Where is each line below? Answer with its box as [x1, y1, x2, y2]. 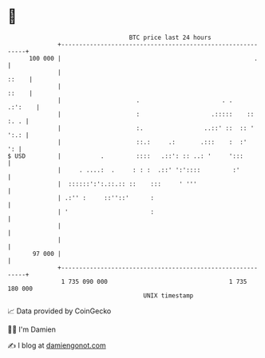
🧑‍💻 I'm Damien [7, 325, 57, 334]
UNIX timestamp [143, 291, 194, 300]
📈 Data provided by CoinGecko [7, 306, 112, 316]
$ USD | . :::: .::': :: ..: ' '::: [7, 151, 244, 160]
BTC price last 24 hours [129, 33, 212, 41]
